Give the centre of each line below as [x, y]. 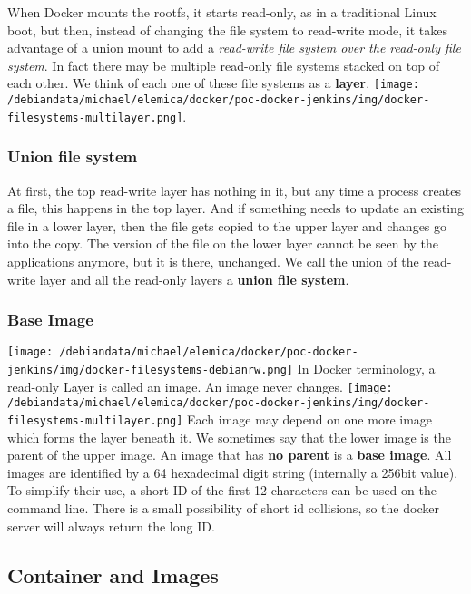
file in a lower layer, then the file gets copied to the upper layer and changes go [227, 225]
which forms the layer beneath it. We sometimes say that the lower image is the [229, 437]
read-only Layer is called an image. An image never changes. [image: [200, 386]
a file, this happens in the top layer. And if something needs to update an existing [235, 208]
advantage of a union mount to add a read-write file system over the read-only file [234, 48]
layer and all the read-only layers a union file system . [194, 279]
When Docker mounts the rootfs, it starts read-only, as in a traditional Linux [222, 12]
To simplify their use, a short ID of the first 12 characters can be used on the [222, 490]
